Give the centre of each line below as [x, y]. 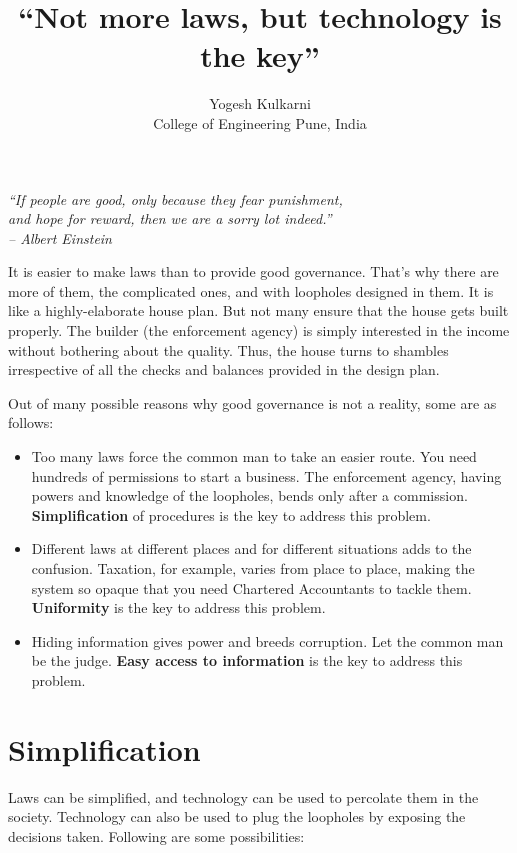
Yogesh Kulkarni [260, 103]
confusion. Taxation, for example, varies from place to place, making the [253, 568]
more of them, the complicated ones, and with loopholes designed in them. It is [251, 290]
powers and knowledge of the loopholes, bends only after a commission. [249, 495]
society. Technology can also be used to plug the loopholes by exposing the [237, 816]
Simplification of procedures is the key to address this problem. [231, 514]
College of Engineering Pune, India [260, 122]
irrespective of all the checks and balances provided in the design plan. [224, 369]
